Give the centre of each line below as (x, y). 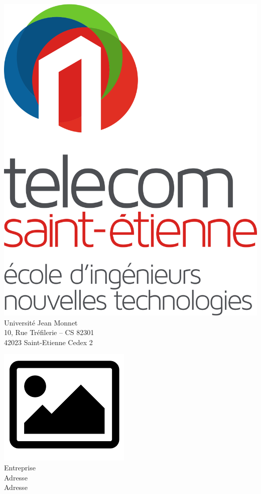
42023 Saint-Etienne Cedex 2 (48, 342)
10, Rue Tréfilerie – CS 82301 (49, 332)
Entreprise (20, 467)
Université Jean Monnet (41, 322)
